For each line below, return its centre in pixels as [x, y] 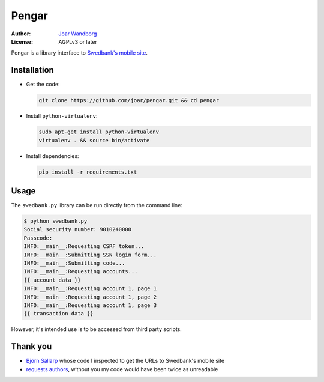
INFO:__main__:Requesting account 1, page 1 [90, 289]
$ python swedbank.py [55, 221]
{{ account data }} [52, 280]
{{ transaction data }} [59, 314]
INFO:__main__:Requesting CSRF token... [84, 247]
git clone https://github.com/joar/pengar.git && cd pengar [129, 100]
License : [22, 41]
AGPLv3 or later [78, 41]
